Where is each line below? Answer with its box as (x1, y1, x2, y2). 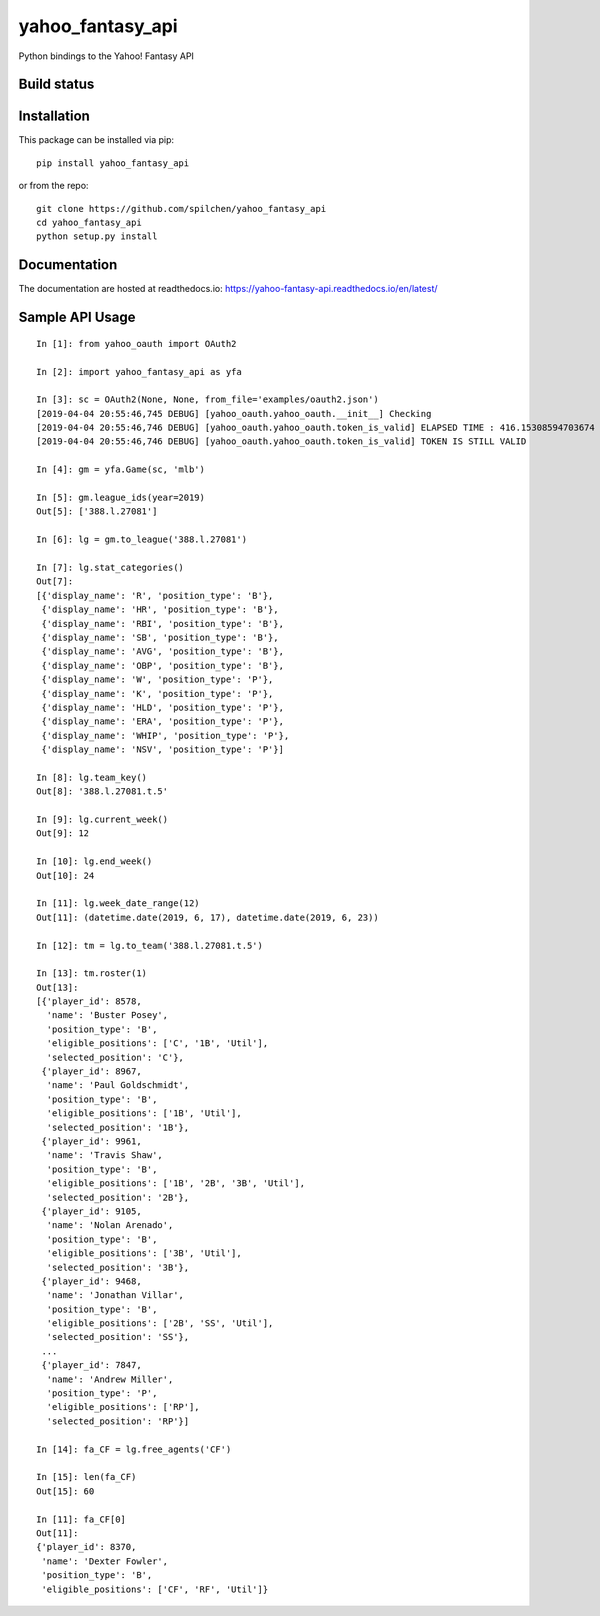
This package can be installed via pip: (18, 134, 175, 146)
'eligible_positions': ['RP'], (46, 1401, 200, 1413)
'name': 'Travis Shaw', (46, 1150, 164, 1161)
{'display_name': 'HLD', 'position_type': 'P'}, (41, 701, 285, 713)
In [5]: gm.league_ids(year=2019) (36, 492, 205, 504)
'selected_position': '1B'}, (46, 1121, 190, 1133)
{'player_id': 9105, (41, 1205, 142, 1217)
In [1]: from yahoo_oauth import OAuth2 (36, 338, 237, 349)
